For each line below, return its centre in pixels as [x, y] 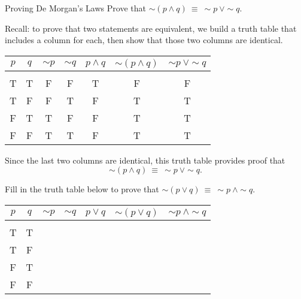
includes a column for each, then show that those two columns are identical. [144, 40]
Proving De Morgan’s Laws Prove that [75, 8]
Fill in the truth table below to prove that [82, 189]
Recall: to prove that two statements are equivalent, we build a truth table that [151, 28]
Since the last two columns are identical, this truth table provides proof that [145, 160]
